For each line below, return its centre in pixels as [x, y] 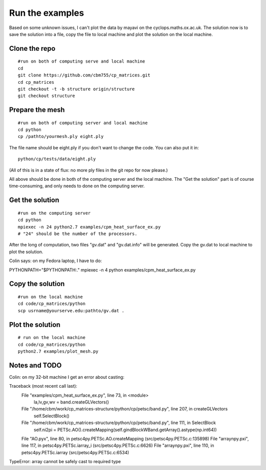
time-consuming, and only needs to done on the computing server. [77, 186]
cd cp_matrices [36, 82]
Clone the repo [32, 49]
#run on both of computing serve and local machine [82, 61]
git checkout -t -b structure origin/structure [76, 89]
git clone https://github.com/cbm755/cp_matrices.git [84, 75]
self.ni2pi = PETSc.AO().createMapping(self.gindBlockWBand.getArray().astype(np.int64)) [125, 430]
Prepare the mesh [37, 110]
